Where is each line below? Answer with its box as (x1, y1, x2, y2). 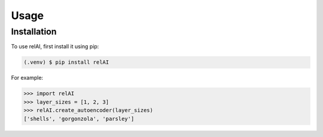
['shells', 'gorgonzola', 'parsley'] (23, 115, 135, 122)
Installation (11, 26, 57, 37)
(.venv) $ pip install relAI (23, 59, 109, 66)
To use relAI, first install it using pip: (11, 43, 99, 50)
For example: (11, 74, 44, 82)
